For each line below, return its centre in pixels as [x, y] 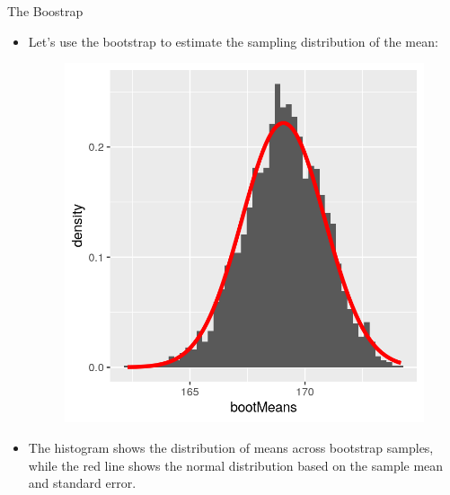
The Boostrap [45, 11]
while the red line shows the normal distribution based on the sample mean [236, 465]
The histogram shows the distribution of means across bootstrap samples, [231, 447]
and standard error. [82, 483]
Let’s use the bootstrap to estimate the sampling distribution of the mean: [233, 41]
